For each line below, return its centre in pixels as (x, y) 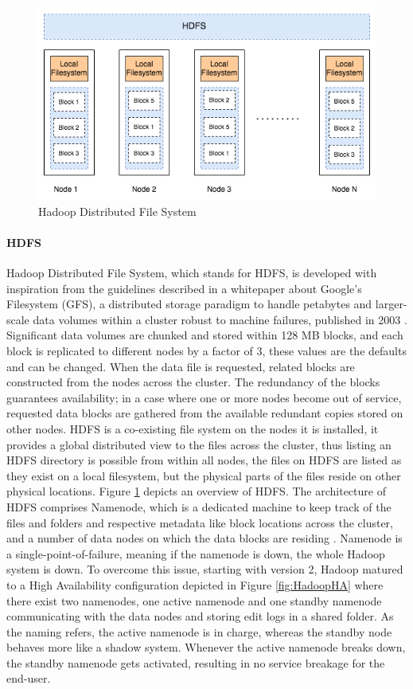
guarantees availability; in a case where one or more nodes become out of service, (204, 397)
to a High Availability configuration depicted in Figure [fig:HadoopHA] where (195, 584)
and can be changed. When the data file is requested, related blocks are (181, 366)
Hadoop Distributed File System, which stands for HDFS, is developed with (192, 273)
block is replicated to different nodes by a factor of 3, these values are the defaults (206, 351)
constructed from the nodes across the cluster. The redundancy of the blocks (193, 382)
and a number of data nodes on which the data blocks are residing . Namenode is (205, 538)
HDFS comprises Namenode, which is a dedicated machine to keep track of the (199, 506)
